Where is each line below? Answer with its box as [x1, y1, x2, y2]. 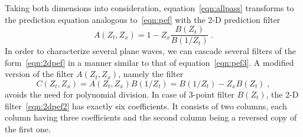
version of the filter [5, 68, 74, 80]
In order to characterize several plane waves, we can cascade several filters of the [5, 45, 296, 57]
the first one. [5, 122, 51, 135]
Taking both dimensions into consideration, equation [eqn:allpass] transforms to [5, 2, 294, 14]
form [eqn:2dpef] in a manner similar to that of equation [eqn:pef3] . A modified [5, 56, 294, 68]
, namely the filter [118, 68, 184, 80]
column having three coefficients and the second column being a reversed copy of [5, 111, 297, 123]
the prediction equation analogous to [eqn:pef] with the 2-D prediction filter [5, 13, 281, 25]
